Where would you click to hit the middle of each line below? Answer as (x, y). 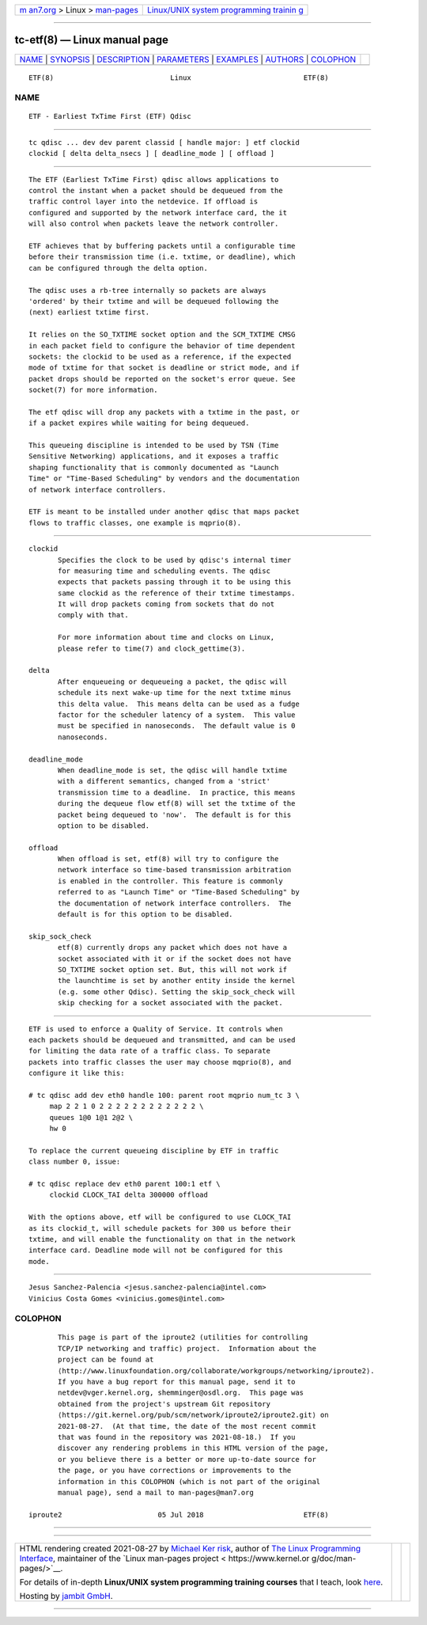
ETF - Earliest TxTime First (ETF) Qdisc (110, 116)
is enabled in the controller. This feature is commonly (171, 881)
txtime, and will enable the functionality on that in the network (162, 1239)
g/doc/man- (334, 1559)
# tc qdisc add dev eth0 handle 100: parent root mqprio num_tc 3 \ (164, 1095)
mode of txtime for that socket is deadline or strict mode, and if (164, 368)
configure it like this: (77, 1073)
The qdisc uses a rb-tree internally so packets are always (147, 290)
